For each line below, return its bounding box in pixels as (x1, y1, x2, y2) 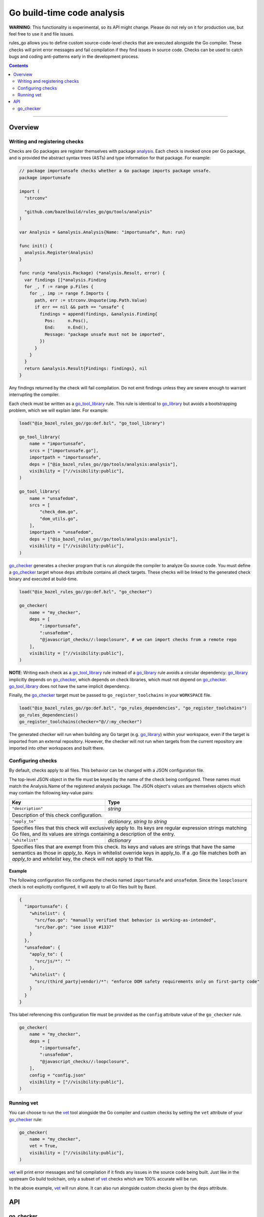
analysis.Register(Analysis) (24, 250, 94, 256)
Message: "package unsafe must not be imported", (44, 332, 165, 337)
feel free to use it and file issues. (9, 31, 75, 37)
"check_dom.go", (39, 509, 79, 515)
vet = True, (29, 1143, 58, 1149)
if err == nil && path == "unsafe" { (34, 304, 125, 310)
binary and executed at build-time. (9, 576, 78, 582)
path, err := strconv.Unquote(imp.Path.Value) (34, 297, 148, 303)
